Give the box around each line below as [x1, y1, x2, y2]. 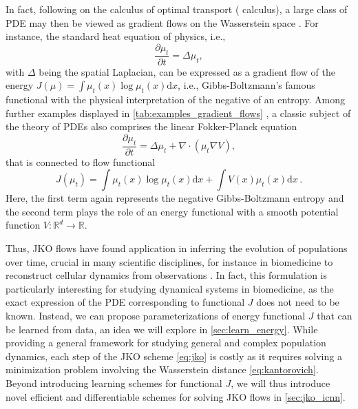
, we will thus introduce [231, 375, 330, 390]
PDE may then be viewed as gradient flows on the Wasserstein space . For [6, 15, 319, 30]
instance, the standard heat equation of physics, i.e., [6, 29, 226, 43]
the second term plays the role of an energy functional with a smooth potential [6, 204, 339, 218]
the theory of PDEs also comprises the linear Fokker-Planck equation [6, 119, 297, 134]
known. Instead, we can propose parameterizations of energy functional [6, 308, 306, 322]
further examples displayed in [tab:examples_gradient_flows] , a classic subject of [6, 105, 351, 120]
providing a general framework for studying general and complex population [6, 335, 326, 350]
